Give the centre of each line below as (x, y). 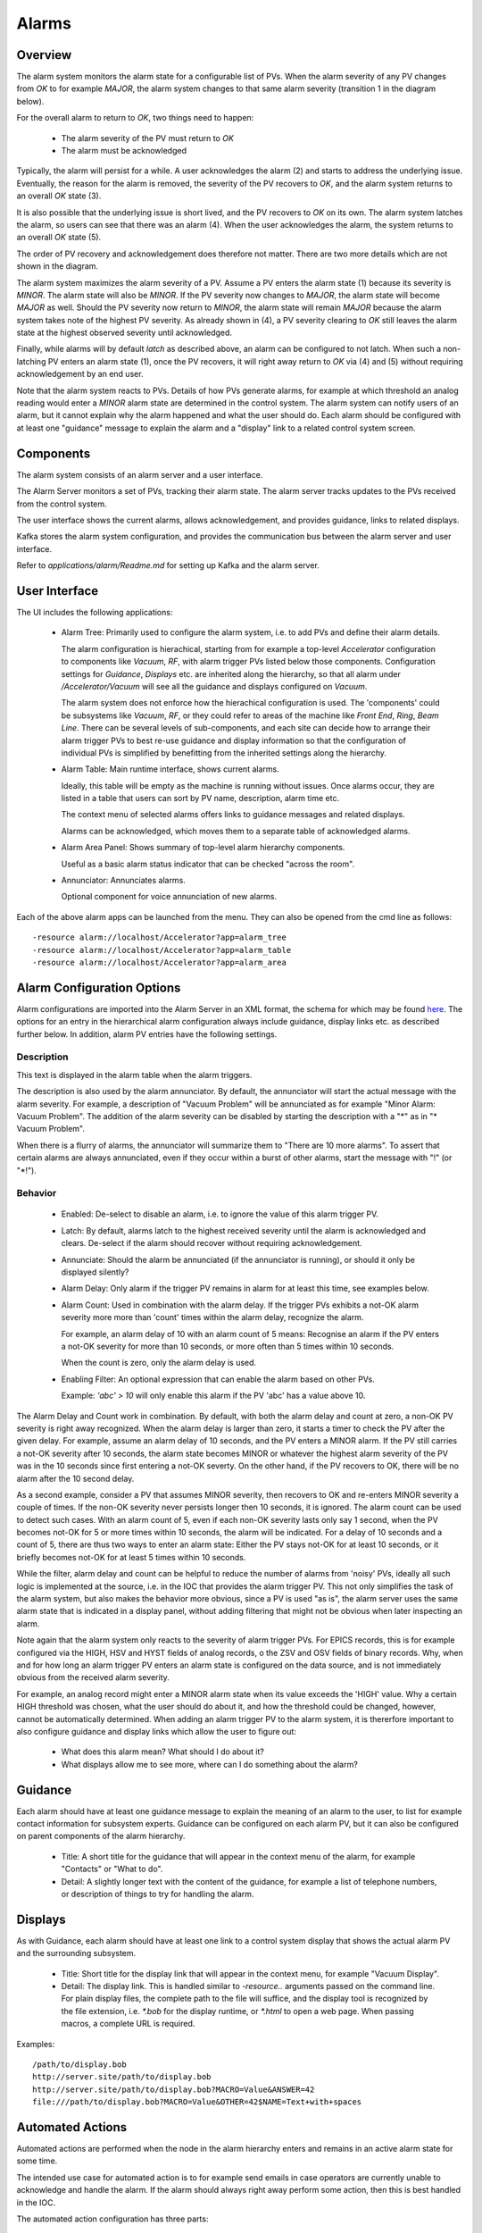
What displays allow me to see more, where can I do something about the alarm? (210, 1764)
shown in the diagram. (57, 266)
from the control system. (62, 504)
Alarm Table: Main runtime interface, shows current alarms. (170, 769)
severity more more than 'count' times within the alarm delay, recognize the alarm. (212, 1317)
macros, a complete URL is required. (128, 2024)
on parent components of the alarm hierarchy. (101, 1836)
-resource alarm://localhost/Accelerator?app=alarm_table (162, 950)
